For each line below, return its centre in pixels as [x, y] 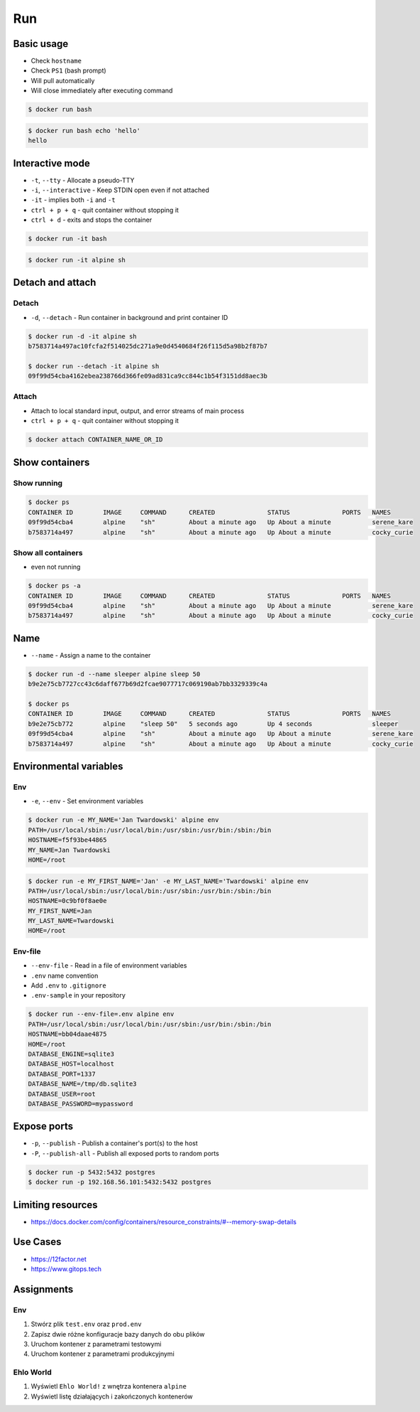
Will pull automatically [63, 80]
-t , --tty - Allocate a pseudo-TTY [83, 180]
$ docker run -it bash [67, 239]
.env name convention [65, 975]
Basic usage [41, 44]
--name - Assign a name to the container [91, 655]
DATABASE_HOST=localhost [71, 1064]
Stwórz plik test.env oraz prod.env [86, 1324]
